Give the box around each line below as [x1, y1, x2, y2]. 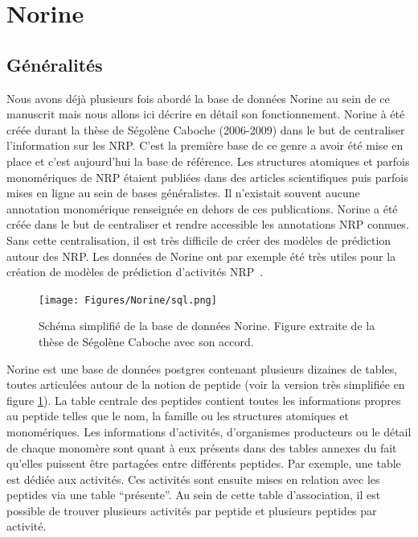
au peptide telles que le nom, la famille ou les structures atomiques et [6, 407, 349, 424]
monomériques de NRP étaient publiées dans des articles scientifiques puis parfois [6, 168, 408, 185]
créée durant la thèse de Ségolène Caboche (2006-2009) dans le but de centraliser [6, 121, 405, 138]
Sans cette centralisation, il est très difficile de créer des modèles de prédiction [6, 231, 391, 248]
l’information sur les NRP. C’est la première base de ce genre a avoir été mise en [6, 137, 404, 154]
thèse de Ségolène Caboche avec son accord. [39, 333, 254, 349]
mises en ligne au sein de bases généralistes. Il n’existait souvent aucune [6, 184, 360, 201]
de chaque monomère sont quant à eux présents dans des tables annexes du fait [6, 439, 397, 456]
